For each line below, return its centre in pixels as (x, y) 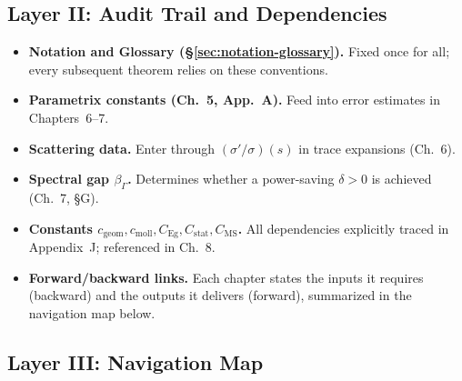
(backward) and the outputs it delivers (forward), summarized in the (220, 295)
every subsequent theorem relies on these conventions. (178, 69)
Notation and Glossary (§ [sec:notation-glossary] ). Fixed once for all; (239, 51)
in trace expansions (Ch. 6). (377, 148)
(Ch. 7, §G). (64, 197)
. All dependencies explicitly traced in (343, 228)
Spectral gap (69, 179)
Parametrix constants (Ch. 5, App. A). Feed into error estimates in (234, 100)
